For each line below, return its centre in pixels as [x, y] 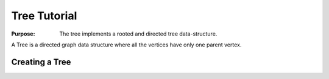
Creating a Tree [41, 62]
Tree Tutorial [44, 16]
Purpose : [23, 34]
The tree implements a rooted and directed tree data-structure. [138, 34]
